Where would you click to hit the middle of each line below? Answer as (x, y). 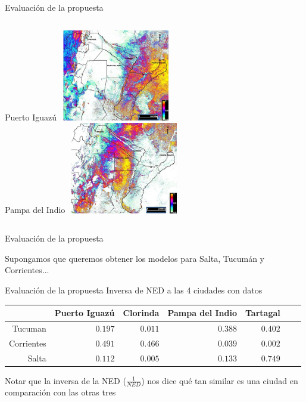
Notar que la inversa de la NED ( (65, 380)
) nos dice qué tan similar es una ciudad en (220, 380)
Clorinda (141, 313)
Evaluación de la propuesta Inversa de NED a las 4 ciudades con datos (134, 290)
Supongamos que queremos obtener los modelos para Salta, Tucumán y (135, 258)
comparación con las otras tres (60, 392)
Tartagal (263, 313)
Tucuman (29, 328)
